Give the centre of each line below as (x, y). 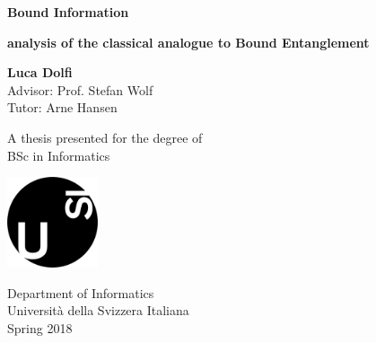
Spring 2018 (40, 327)
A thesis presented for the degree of (105, 137)
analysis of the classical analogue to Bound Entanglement (188, 42)
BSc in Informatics (59, 155)
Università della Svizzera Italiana (98, 310)
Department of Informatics (81, 292)
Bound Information (68, 12)
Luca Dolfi (40, 72)
